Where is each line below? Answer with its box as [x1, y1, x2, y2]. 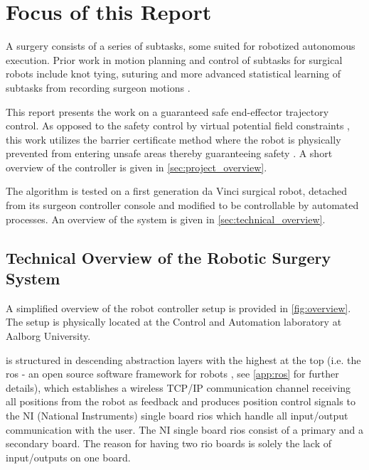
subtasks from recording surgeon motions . [6, 80, 191, 95]
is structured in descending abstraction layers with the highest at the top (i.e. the [6, 352, 361, 367]
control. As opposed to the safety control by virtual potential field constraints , [6, 118, 350, 133]
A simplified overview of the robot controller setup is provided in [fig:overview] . [6, 300, 351, 315]
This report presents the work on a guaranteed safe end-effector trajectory [6, 104, 329, 119]
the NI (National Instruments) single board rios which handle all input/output [6, 408, 348, 422]
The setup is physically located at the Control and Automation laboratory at [6, 314, 342, 329]
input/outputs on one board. [6, 449, 131, 464]
